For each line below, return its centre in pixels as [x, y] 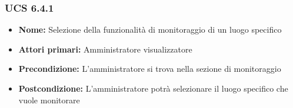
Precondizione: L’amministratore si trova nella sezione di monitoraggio [150, 69]
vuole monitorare [49, 100]
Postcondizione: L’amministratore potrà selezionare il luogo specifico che [153, 88]
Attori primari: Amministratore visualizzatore [105, 49]
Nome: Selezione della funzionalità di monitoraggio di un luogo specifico [150, 29]
